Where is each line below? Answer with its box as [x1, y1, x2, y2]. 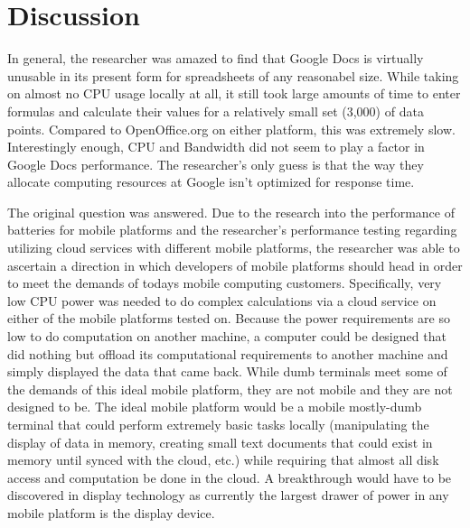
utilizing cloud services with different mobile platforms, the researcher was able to [7, 238, 460, 257]
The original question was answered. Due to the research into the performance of [7, 202, 455, 221]
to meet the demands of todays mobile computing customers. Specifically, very [7, 273, 442, 292]
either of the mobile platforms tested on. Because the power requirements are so [7, 309, 450, 328]
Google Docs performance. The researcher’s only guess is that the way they [7, 154, 424, 173]
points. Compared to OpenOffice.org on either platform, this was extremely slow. [7, 119, 456, 138]
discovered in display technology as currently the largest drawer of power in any [7, 486, 449, 505]
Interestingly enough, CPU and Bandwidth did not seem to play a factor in [7, 137, 425, 156]
